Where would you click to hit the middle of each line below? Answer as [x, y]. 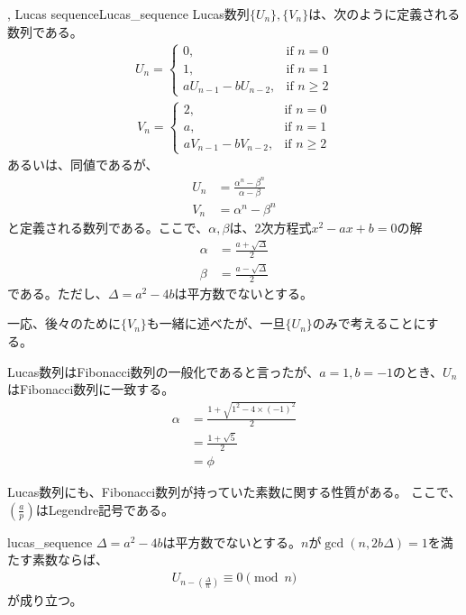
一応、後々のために [64, 323]
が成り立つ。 [45, 600]
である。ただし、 [58, 293]
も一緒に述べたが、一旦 [216, 323]
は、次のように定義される [384, 14]
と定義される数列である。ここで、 [108, 228]
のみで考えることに [369, 323]
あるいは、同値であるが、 [83, 165]
